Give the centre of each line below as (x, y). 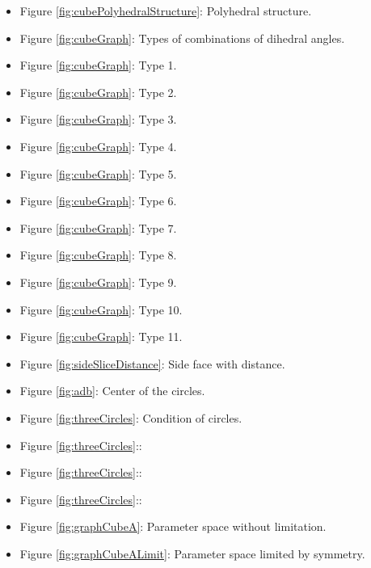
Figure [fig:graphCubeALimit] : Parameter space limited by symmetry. (192, 553)
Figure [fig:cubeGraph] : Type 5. (98, 173)
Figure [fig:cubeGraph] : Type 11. (101, 337)
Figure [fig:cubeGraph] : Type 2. (98, 92)
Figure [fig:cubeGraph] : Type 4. (98, 146)
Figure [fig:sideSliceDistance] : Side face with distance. (152, 363)
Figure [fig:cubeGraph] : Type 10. (101, 309)
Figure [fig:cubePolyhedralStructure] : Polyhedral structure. (166, 11)
